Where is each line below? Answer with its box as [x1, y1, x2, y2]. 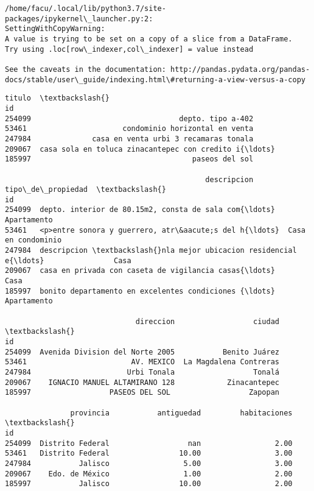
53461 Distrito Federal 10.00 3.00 [5, 449, 293, 458]
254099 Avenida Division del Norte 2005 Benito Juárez [5, 347, 280, 356]
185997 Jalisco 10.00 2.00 [5, 479, 293, 489]
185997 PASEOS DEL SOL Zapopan [5, 388, 280, 397]
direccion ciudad [135, 317, 280, 326]
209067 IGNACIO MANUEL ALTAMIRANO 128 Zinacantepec [5, 378, 280, 387]
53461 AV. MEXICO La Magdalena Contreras [5, 358, 280, 367]
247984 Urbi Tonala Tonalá [5, 367, 280, 376]
